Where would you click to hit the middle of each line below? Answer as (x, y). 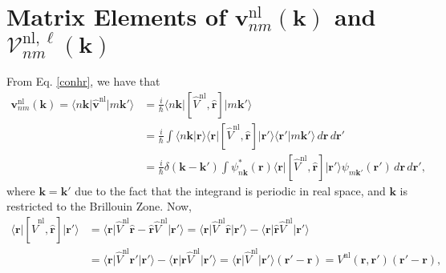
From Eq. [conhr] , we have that (83, 81)
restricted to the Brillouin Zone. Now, (99, 206)
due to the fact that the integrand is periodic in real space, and (230, 190)
